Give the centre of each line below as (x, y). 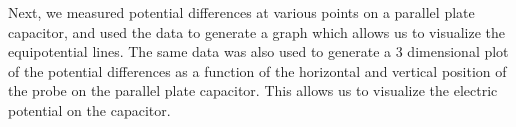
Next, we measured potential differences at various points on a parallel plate (241, 12)
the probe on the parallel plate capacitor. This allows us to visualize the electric (253, 90)
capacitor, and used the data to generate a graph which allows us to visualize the (257, 31)
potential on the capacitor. (89, 109)
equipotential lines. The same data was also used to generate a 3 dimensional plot (258, 51)
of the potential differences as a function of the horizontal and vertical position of (257, 70)
